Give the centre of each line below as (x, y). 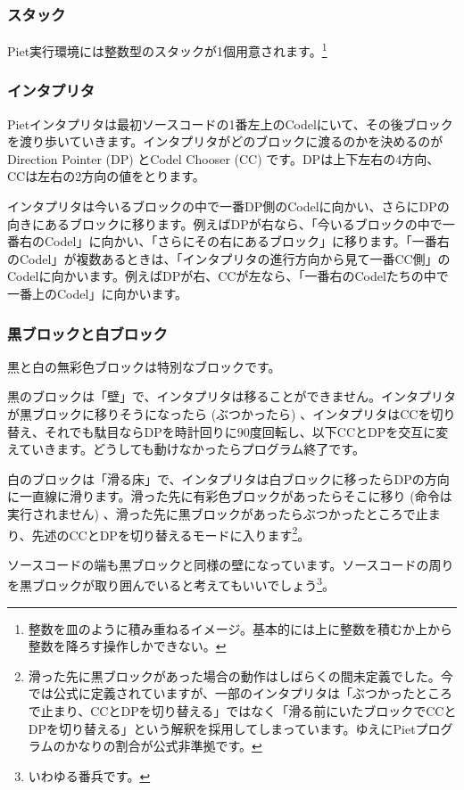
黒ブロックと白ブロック (87, 333)
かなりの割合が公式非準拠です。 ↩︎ (164, 746)
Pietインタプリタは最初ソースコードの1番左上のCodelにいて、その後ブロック (230, 123)
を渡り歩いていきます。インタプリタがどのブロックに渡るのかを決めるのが (225, 141)
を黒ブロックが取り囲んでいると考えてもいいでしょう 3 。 (171, 584)
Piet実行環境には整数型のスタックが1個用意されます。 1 (167, 49)
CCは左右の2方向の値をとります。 (106, 176)
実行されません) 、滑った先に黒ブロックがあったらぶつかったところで (211, 514)
